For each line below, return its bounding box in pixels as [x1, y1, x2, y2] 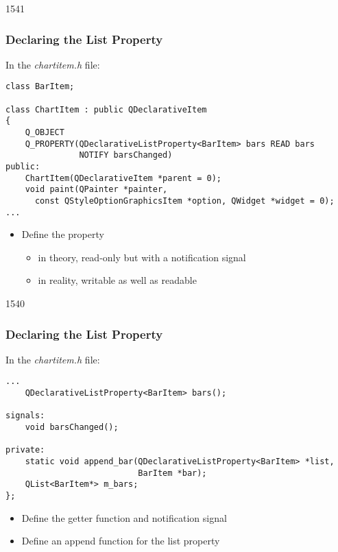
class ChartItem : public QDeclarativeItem [5, 104, 207, 115]
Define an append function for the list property [21, 533, 220, 548]
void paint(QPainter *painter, [25, 184, 168, 195]
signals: [5, 411, 45, 421]
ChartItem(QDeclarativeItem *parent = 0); [25, 173, 221, 183]
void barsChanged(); [25, 422, 119, 433]
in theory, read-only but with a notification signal [38, 250, 246, 264]
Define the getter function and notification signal [21, 510, 227, 525]
